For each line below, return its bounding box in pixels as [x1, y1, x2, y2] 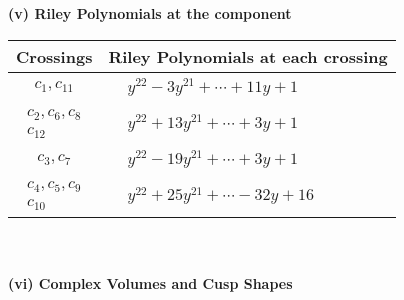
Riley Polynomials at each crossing [108, 44, 388, 68]
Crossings [16, 44, 93, 68]
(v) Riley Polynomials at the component [8, 3, 292, 23]
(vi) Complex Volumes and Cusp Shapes [8, 272, 293, 293]
